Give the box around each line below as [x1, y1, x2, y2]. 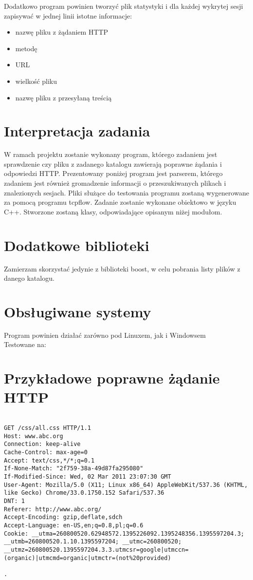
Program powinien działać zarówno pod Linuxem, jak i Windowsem [4, 329, 206, 340]
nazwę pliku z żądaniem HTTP [15, 27, 108, 37]
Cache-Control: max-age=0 [4, 449, 88, 456]
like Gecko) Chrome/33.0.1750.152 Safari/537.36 [4, 489, 164, 497]
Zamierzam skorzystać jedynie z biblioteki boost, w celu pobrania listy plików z [4, 263, 240, 273]
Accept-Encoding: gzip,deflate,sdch [4, 514, 123, 521]
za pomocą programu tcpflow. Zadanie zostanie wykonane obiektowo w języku [4, 197, 236, 207]
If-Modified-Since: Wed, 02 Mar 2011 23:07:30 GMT [4, 473, 171, 480]
